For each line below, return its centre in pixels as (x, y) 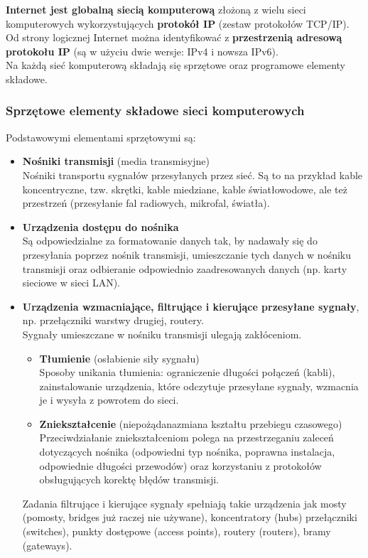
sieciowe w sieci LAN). (71, 283)
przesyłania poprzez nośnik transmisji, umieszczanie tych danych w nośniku (187, 254)
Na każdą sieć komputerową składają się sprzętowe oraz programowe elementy (176, 65)
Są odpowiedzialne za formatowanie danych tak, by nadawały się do (170, 241)
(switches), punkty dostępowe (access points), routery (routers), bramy (177, 531)
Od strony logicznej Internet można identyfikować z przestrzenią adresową (174, 37)
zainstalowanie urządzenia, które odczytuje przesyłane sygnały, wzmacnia (199, 386)
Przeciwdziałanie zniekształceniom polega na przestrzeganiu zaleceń (186, 438)
